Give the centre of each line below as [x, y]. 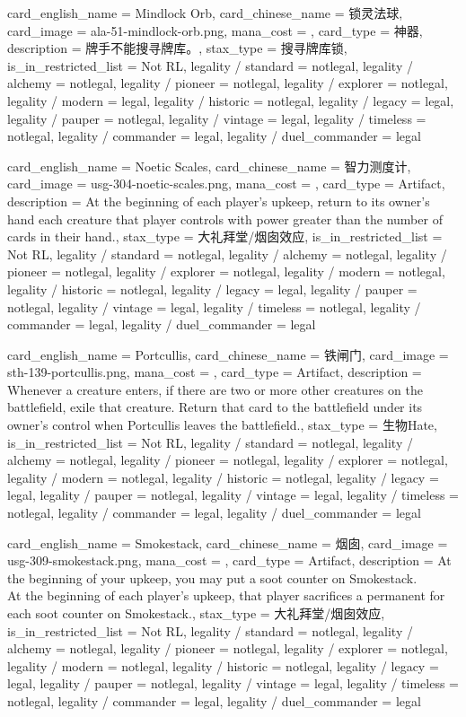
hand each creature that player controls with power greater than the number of [225, 219]
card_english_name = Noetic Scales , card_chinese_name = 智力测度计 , [209, 166]
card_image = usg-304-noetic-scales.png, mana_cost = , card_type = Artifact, [226, 184]
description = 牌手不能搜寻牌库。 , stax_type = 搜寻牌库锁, [177, 48]
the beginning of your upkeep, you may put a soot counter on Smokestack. [212, 577]
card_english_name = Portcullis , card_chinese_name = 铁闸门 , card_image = [228, 354]
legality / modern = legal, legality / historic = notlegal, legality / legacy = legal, [231, 100]
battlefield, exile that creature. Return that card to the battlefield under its [215, 407]
